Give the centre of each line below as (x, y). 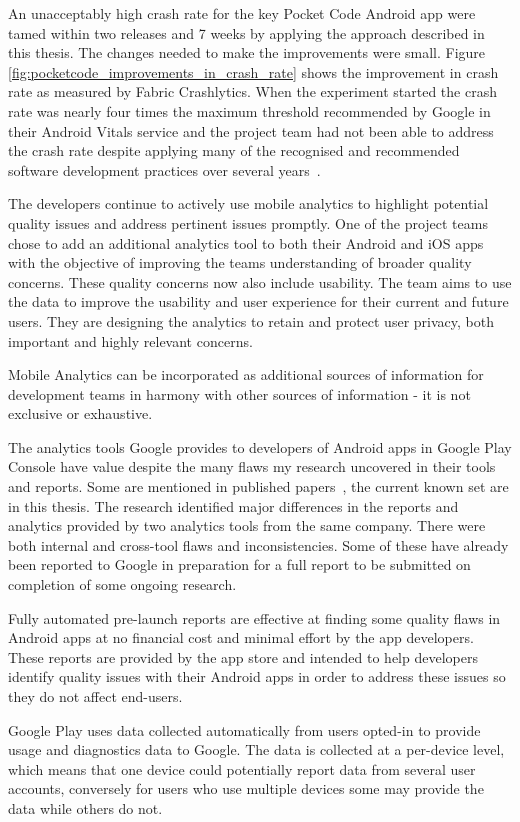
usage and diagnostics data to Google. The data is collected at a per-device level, (256, 749)
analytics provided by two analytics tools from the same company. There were (247, 525)
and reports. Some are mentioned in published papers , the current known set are (258, 486)
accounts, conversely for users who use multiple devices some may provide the (246, 788)
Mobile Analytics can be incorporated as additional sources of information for (246, 374)
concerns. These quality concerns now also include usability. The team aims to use (260, 281)
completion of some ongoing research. (122, 584)
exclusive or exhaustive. (80, 413)
